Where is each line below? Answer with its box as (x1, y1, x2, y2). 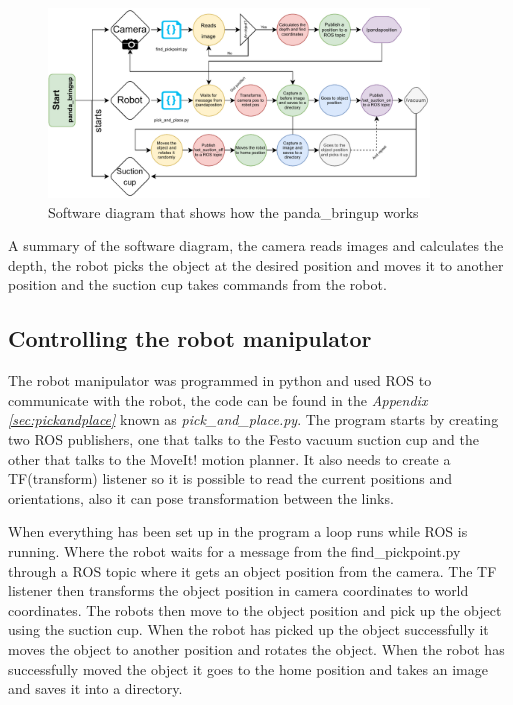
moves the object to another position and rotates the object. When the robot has (8, 638, 505, 659)
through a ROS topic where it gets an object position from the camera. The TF (8, 560, 497, 581)
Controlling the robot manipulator (8, 323, 372, 354)
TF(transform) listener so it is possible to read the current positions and (8, 468, 452, 489)
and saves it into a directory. (8, 678, 183, 699)
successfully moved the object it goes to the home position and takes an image (8, 658, 488, 679)
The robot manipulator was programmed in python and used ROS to (8, 370, 432, 391)
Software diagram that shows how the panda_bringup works (48, 201, 419, 222)
